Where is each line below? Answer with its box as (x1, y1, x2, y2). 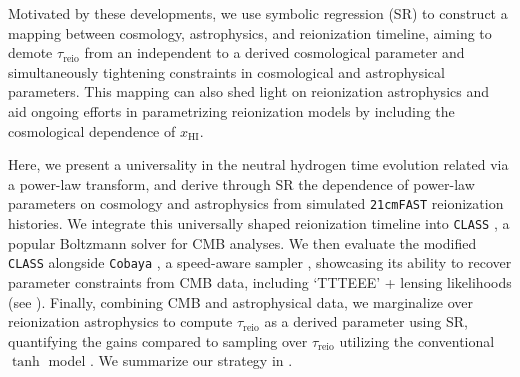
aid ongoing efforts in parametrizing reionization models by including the (8, 100, 455, 121)
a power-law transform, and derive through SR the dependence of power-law (8, 173, 475, 194)
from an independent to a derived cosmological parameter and (84, 42, 465, 63)
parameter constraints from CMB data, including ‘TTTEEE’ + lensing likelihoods (8, 271, 512, 292)
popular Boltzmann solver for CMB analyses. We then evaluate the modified (8, 232, 477, 253)
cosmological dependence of (8, 120, 176, 141)
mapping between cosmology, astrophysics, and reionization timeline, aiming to (8, 22, 492, 43)
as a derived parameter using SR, (264, 311, 468, 332)
